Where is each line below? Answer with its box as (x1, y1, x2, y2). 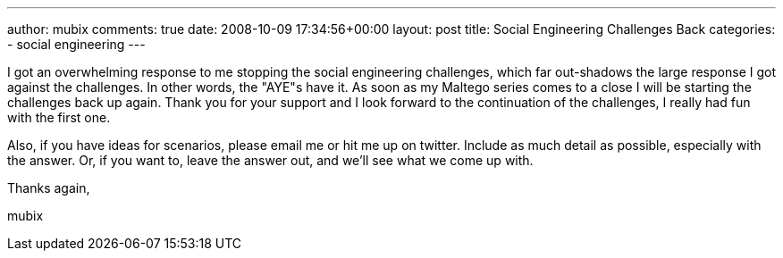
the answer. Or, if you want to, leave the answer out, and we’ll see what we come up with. (7, 153, 534, 168)
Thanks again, (7, 180, 90, 196)
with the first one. (7, 110, 111, 125)
